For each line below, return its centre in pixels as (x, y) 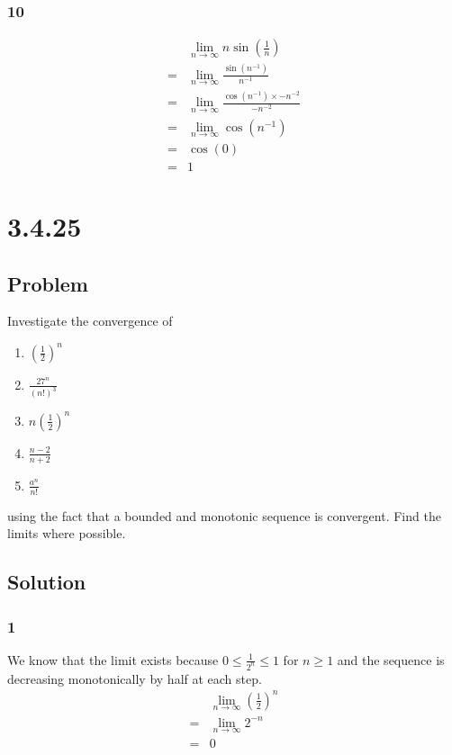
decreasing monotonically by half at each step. (135, 678)
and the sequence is (391, 659)
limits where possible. (67, 533)
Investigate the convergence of (90, 321)
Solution (47, 582)
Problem (48, 283)
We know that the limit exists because (113, 659)
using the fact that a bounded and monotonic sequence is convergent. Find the (224, 515)
